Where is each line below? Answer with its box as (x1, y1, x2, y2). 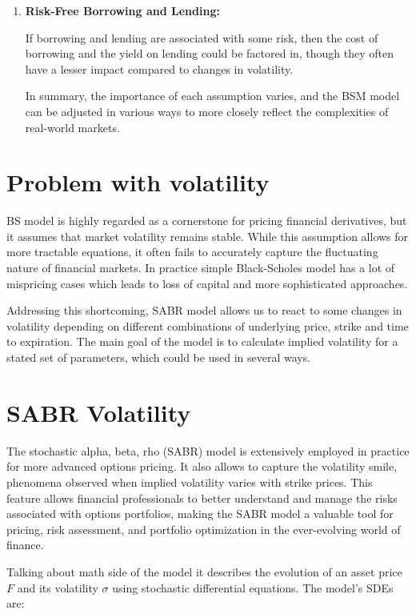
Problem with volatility (6, 166, 270, 199)
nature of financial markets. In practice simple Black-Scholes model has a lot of (6, 259, 395, 276)
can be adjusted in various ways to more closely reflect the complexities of (25, 102, 389, 119)
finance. (6, 536, 44, 553)
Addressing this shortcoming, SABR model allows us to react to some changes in (6, 302, 402, 319)
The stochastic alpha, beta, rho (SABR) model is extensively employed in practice (6, 442, 410, 459)
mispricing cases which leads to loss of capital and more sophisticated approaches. (6, 275, 408, 291)
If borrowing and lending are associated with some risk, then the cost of (25, 29, 378, 46)
